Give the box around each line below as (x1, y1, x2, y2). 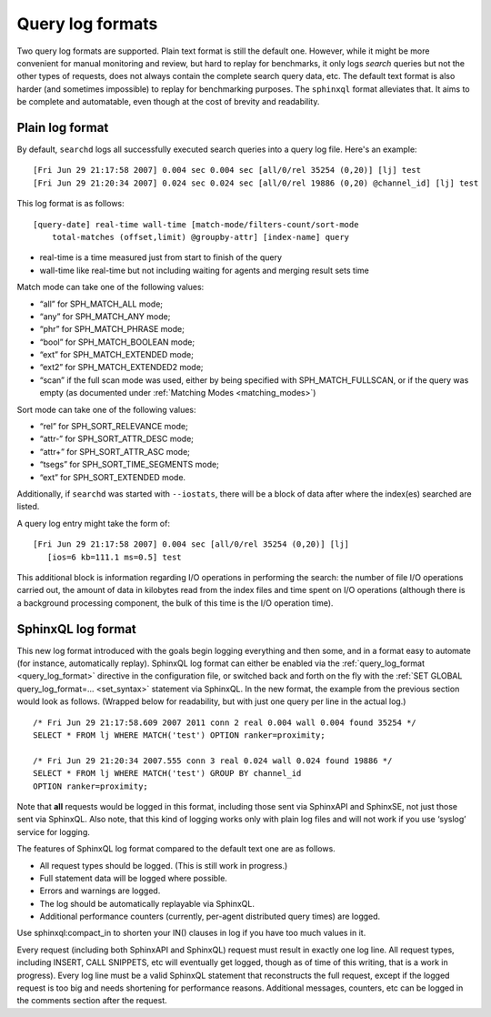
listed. (16, 501, 40, 512)
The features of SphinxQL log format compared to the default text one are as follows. (16, 843, 336, 854)
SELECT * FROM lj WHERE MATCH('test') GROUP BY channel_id (33, 769, 302, 779)
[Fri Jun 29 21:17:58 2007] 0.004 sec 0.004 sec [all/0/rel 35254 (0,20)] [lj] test (33, 165, 422, 176)
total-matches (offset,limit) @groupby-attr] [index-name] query (51, 232, 350, 242)
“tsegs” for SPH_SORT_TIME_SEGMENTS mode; (39, 459, 220, 470)
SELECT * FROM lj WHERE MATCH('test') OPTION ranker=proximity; (33, 730, 326, 740)
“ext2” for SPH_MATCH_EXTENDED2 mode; (39, 362, 204, 373)
